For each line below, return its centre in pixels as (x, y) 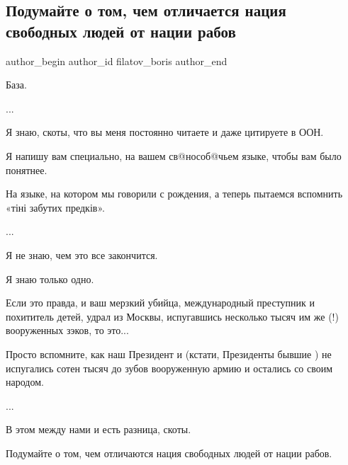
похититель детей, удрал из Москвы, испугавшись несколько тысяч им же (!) (172, 316)
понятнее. (27, 170)
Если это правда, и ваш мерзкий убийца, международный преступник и (160, 303)
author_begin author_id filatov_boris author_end (117, 61)
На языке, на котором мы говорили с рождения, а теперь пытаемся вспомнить (174, 194)
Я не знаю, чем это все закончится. (82, 254)
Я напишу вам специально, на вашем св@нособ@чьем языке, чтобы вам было (174, 155)
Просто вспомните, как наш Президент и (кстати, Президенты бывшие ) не (169, 354)
